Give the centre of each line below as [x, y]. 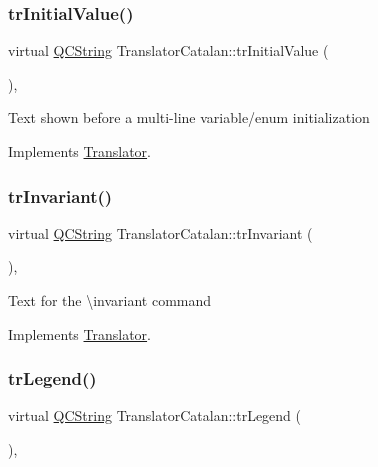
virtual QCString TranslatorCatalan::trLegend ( [154, 415]
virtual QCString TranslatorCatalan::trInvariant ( [160, 232]
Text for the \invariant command [110, 300]
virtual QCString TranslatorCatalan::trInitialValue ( [168, 50]
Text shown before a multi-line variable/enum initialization [189, 117]
